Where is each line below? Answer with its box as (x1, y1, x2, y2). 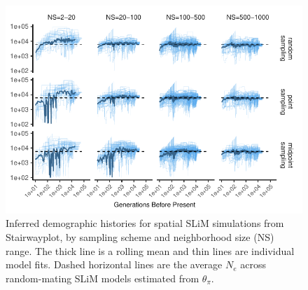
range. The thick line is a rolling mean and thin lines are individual (6, 243, 295, 258)
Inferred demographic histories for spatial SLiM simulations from (6, 216, 284, 230)
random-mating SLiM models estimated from (6, 270, 199, 285)
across (240, 257, 266, 272)
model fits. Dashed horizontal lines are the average (6, 257, 223, 272)
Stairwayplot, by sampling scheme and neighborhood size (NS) (6, 229, 274, 244)
